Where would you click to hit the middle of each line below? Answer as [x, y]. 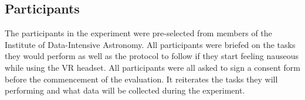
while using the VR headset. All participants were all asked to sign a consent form [152, 67]
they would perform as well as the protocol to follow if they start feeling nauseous [152, 56]
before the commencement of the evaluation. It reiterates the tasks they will [141, 79]
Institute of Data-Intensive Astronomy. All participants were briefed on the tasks [150, 44]
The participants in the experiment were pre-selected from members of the [138, 33]
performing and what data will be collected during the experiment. [125, 90]
